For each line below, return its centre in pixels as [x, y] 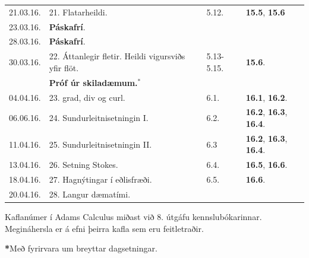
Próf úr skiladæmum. [93, 82]
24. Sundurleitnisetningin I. [99, 118]
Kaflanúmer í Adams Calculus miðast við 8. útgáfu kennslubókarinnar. [133, 217]
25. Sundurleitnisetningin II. [100, 144]
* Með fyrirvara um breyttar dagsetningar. [81, 248]
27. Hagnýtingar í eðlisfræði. [100, 179]
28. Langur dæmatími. [90, 194]
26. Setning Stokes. [83, 165]
